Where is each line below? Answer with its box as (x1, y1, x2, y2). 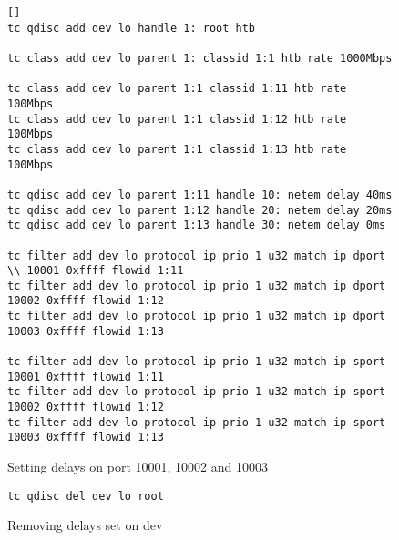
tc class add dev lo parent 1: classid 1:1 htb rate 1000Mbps (7, 51, 393, 65)
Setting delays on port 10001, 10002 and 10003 (7, 457, 268, 476)
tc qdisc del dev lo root (7, 489, 164, 503)
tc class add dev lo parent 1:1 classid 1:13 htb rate (7, 142, 347, 156)
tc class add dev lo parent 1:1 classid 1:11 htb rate (7, 82, 347, 96)
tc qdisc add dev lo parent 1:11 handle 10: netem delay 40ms (7, 188, 393, 201)
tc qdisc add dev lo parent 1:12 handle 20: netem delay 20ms (7, 203, 393, 217)
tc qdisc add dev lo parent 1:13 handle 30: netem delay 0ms (7, 219, 386, 232)
